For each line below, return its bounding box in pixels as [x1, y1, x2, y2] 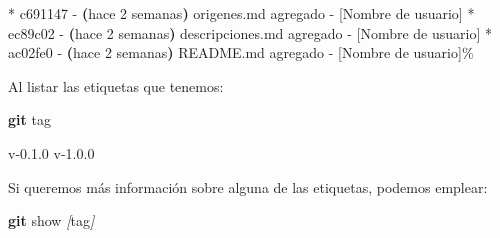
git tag [8, 109, 51, 130]
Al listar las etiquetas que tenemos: [8, 75, 224, 96]
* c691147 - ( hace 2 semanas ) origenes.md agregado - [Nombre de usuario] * [8, 3, 475, 23]
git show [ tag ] [8, 210, 95, 231]
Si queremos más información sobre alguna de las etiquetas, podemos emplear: [8, 176, 488, 197]
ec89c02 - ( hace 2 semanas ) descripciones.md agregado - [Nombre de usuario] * [8, 22, 492, 43]
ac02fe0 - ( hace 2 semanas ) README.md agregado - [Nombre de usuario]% [8, 42, 474, 63]
